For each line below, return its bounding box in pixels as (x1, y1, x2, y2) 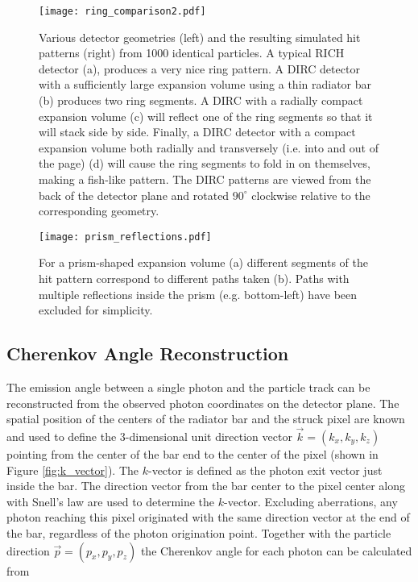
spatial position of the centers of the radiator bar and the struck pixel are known (6, 410, 405, 427)
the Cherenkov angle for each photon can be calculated (140, 542, 412, 559)
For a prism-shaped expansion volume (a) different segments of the (39, 254, 369, 271)
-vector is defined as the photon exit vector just (147, 461, 383, 478)
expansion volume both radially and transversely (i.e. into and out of (39, 139, 379, 156)
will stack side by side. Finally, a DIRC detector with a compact (39, 123, 356, 140)
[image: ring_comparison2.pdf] (39, 6, 206, 17)
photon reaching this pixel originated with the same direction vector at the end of (6, 509, 410, 526)
